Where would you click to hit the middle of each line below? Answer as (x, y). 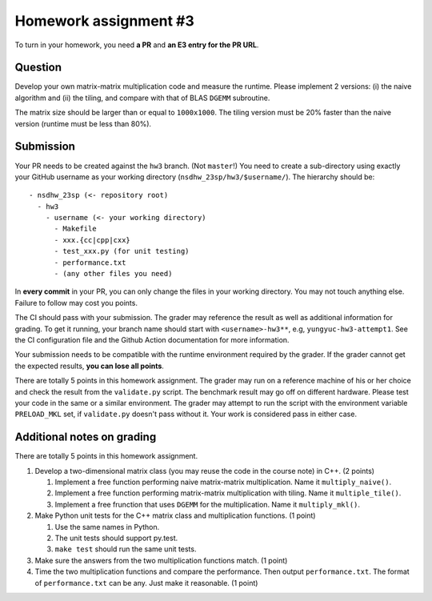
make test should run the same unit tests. (126, 549)
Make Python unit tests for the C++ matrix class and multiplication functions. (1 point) (175, 515)
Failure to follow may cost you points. (76, 303)
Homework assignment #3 (105, 21)
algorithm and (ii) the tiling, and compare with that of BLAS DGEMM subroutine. (142, 98)
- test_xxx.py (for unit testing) (122, 251)
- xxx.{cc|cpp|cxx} (92, 240)
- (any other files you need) (113, 274)
